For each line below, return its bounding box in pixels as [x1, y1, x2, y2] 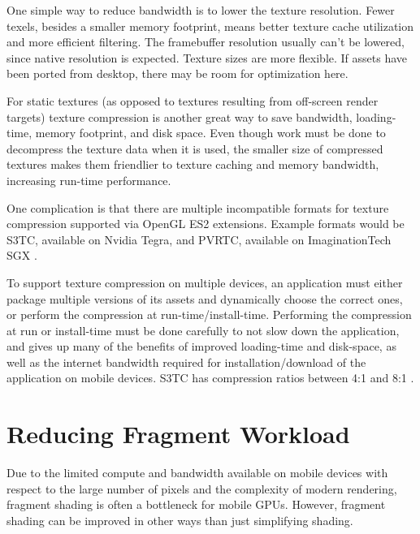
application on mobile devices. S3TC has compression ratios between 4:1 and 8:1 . [6, 369, 414, 386]
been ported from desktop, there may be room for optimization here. [6, 65, 349, 82]
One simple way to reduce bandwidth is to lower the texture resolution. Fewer [6, 2, 395, 18]
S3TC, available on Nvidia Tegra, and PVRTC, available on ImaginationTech [6, 230, 392, 248]
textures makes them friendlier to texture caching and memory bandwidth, [6, 156, 379, 173]
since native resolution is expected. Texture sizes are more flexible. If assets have [6, 49, 408, 66]
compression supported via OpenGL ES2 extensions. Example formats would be [6, 215, 405, 232]
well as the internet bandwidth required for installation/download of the [6, 353, 366, 370]
